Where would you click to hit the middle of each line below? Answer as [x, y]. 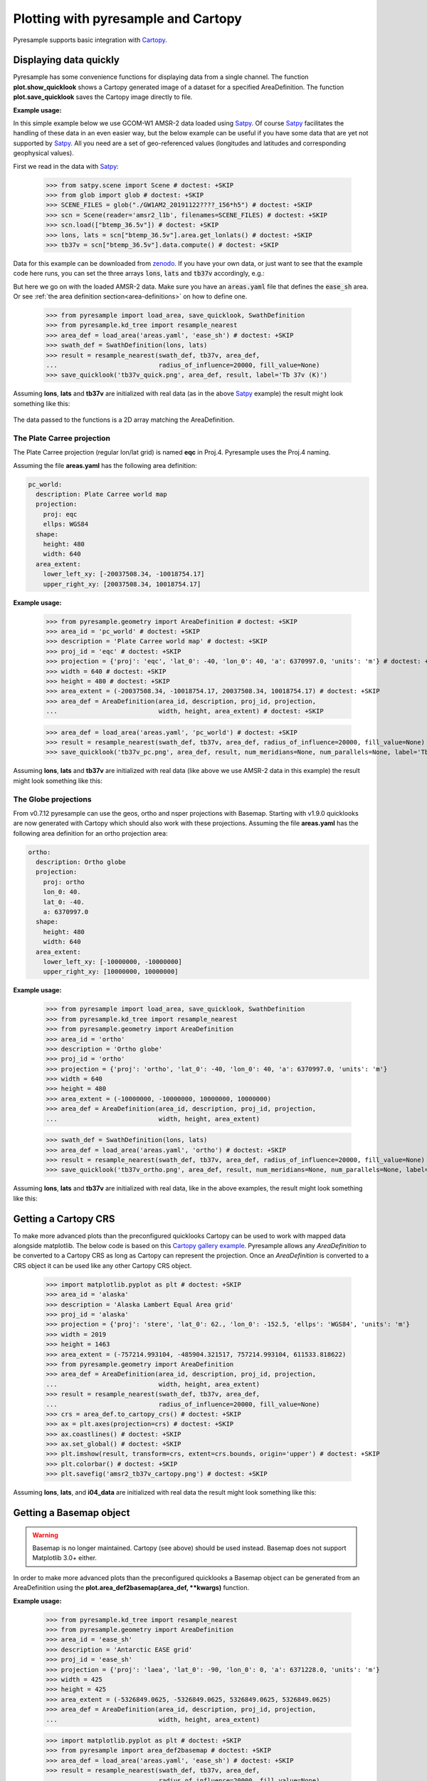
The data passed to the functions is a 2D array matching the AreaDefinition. [124, 420]
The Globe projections [52, 799]
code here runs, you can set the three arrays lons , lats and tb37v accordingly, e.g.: [139, 274]
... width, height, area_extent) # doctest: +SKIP [185, 711]
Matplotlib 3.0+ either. [65, 1558]
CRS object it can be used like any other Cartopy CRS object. [102, 1265]
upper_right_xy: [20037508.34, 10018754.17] [122, 584]
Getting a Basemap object [72, 1513]
